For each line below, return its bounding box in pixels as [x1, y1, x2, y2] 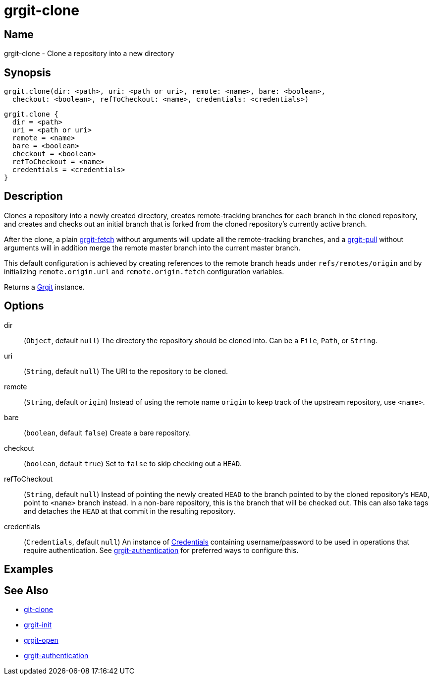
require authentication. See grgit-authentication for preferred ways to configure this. [24, 546, 299, 555]
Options [4, 300, 44, 312]
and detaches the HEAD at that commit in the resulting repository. [24, 506, 236, 515]
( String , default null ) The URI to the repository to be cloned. [24, 367, 228, 375]
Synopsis [4, 66, 51, 79]
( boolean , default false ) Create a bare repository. [24, 428, 191, 437]
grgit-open [24, 635, 58, 644]
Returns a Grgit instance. [4, 282, 85, 291]
